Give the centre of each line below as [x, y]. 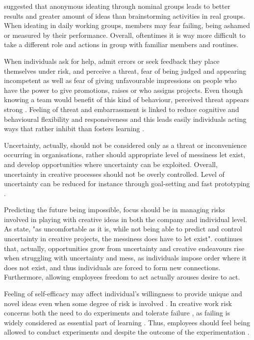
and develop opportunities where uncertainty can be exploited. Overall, [111, 164]
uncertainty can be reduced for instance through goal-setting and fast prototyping [127, 184]
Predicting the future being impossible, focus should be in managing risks [114, 210]
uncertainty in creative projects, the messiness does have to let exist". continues [123, 239]
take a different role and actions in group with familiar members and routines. [121, 44]
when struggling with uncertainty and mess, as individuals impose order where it [125, 258]
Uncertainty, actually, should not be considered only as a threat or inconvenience [126, 145]
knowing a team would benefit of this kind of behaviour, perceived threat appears [127, 99]
